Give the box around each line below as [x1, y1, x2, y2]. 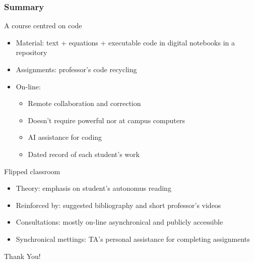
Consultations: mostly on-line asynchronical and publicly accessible [16, 217, 223, 227]
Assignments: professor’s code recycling [16, 64, 137, 74]
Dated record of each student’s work [28, 148, 140, 159]
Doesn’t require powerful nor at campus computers [28, 115, 185, 125]
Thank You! [4, 250, 41, 261]
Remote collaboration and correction [28, 98, 141, 109]
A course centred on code [4, 20, 82, 31]
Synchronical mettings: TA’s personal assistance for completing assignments [16, 233, 250, 244]
